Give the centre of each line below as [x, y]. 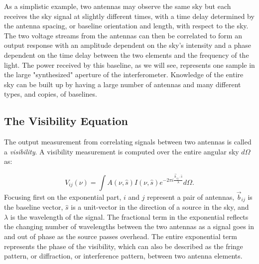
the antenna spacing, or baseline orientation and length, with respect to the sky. [126, 26]
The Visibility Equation [66, 121]
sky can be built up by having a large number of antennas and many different [123, 84]
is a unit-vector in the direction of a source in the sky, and [160, 207]
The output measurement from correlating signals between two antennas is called [128, 142]
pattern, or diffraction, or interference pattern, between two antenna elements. [123, 256]
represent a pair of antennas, [191, 197]
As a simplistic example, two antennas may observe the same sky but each [118, 6]
